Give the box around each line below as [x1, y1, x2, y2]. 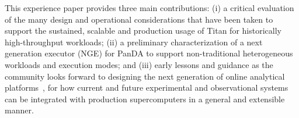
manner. [5, 104, 34, 116]
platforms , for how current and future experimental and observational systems [5, 81, 288, 94]
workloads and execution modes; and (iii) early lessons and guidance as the [5, 58, 273, 70]
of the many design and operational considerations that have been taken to [5, 13, 273, 25]
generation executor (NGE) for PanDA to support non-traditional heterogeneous [5, 47, 293, 59]
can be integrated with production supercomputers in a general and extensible [5, 92, 285, 105]
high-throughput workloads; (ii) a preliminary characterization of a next [5, 35, 263, 48]
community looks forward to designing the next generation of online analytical [5, 70, 285, 82]
